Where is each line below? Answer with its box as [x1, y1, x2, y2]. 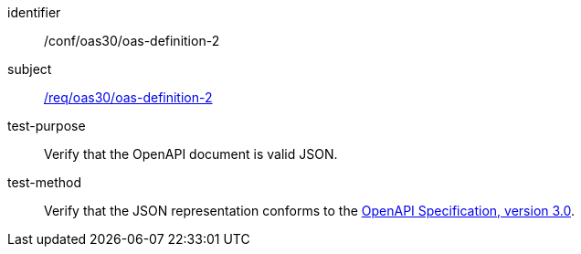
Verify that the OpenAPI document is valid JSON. [44, 146, 338, 162]
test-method [7, 175, 81, 190]
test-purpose [7, 118, 86, 133]
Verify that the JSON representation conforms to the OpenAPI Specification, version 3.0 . [44, 203, 576, 218]
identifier [7, 5, 61, 20]
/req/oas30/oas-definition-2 [44, 90, 213, 105]
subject [7, 61, 52, 77]
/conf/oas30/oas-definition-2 [44, 33, 220, 48]
